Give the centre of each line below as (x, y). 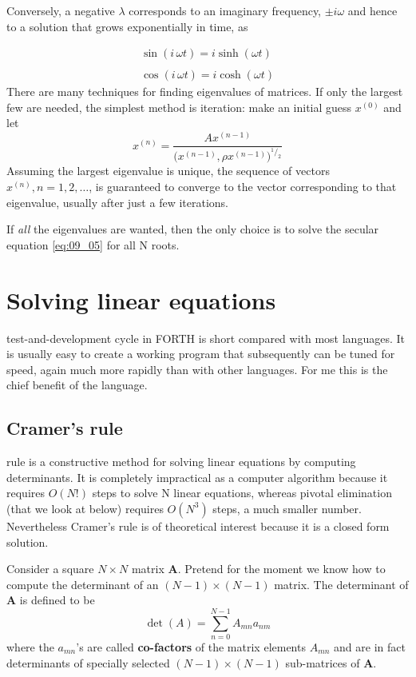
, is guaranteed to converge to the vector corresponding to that (243, 187)
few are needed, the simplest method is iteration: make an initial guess (179, 107)
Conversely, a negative (61, 10)
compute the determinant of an (83, 584)
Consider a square (50, 569)
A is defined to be (51, 600)
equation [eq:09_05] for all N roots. (93, 244)
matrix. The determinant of (341, 584)
